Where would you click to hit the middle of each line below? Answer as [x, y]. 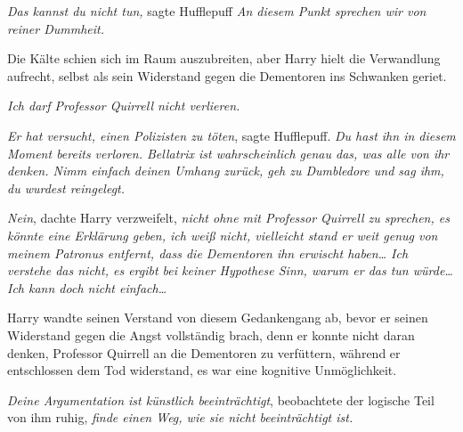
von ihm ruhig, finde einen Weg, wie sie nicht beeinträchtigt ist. [180, 417]
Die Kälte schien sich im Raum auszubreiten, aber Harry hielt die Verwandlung [224, 58]
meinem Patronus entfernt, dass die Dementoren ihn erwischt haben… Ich [208, 253]
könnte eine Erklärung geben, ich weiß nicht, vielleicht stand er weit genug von [223, 235]
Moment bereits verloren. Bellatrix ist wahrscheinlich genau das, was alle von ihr [228, 153]
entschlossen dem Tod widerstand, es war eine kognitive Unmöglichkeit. [202, 370]
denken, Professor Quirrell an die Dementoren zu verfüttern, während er [204, 352]
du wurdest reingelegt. [66, 187]
